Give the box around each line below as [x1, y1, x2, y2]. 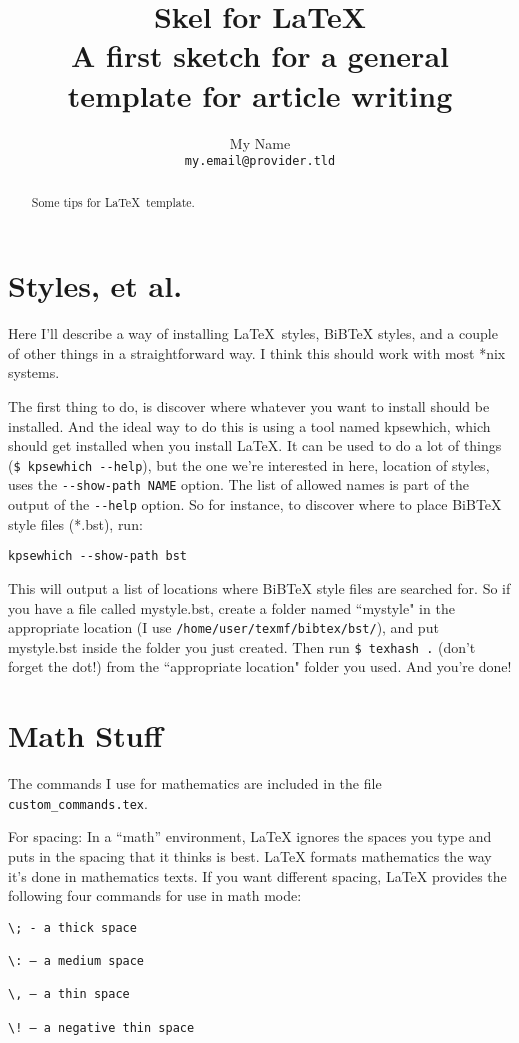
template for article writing [67, 74, 453, 115]
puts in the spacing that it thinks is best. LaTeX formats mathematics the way [8, 845, 492, 866]
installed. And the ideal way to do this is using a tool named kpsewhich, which [8, 415, 491, 436]
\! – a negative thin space [8, 1020, 195, 1035]
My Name [229, 132, 291, 153]
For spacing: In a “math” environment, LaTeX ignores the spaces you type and [8, 826, 492, 847]
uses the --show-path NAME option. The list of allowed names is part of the [8, 474, 470, 495]
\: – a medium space [8, 954, 145, 969]
